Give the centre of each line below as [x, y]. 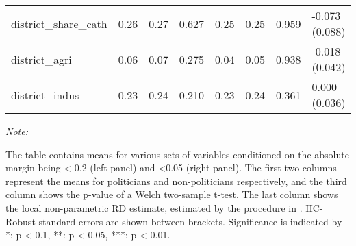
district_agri [41, 59]
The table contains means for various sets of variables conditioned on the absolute [177, 154]
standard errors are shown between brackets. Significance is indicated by [190, 221]
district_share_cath [59, 23]
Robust [21, 221]
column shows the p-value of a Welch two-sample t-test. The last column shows [172, 194]
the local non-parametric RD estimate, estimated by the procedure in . [154, 207]
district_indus [45, 95]
